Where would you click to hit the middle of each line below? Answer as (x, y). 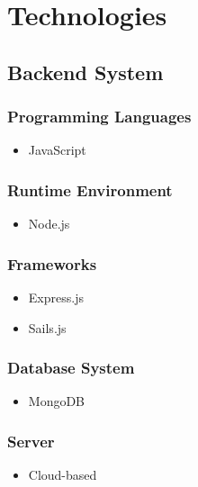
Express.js (56, 297)
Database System (71, 368)
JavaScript (57, 150)
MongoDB (57, 401)
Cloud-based (63, 475)
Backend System (85, 72)
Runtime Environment (90, 189)
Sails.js (47, 327)
